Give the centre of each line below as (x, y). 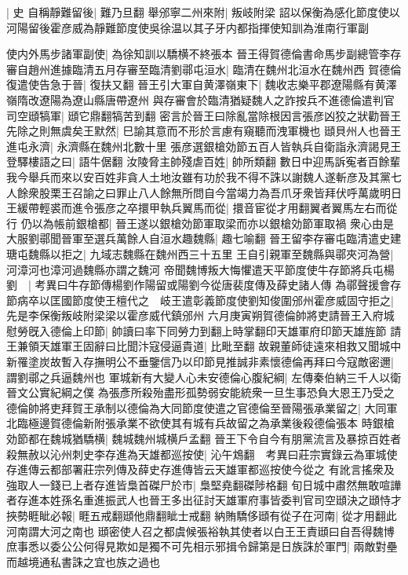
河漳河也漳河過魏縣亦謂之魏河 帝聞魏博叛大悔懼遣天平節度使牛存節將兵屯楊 (200, 269)
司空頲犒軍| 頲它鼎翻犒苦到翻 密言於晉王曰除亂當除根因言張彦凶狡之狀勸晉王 (204, 115)
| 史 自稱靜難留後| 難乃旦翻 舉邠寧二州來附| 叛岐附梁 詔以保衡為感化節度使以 (203, 12)
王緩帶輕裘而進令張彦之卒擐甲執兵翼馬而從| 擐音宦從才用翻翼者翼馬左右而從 (202, 208)
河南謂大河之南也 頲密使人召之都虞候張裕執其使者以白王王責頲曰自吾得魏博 (200, 531)
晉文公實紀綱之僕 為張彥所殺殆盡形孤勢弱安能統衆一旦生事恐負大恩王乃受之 (200, 392)
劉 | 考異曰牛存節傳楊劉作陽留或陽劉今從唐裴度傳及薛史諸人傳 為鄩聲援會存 (204, 285)
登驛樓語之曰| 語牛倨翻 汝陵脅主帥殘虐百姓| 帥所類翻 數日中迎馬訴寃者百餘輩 (204, 161)
